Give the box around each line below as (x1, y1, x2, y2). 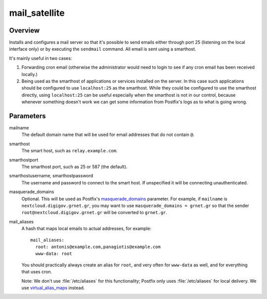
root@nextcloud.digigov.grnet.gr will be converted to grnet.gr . (21, 210, 168, 215)
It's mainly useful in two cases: (9, 55, 72, 61)
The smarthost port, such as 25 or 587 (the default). (21, 164, 128, 170)
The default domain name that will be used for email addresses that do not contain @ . (21, 131, 195, 138)
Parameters (9, 112, 46, 120)
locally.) (21, 71, 38, 77)
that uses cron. (21, 269, 52, 275)
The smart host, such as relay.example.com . (21, 148, 118, 154)
